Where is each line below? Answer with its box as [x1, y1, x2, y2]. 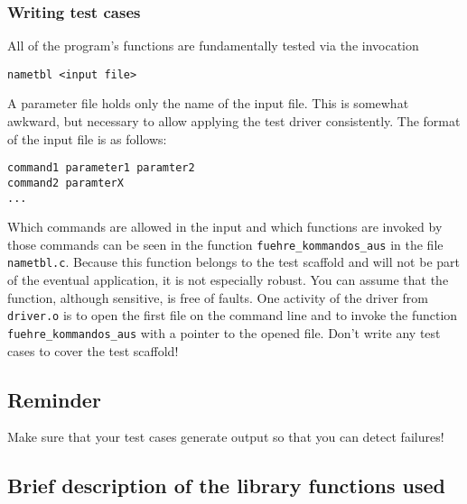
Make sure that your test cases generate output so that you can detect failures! [7, 427, 444, 446]
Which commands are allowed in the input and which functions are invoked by [7, 217, 443, 236]
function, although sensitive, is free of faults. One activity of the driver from [7, 288, 429, 307]
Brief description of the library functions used [7, 472, 445, 499]
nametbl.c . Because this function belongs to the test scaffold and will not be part [7, 252, 460, 271]
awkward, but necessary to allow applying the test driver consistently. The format [7, 112, 461, 131]
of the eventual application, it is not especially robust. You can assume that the [7, 270, 449, 289]
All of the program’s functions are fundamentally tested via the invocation [7, 36, 419, 55]
